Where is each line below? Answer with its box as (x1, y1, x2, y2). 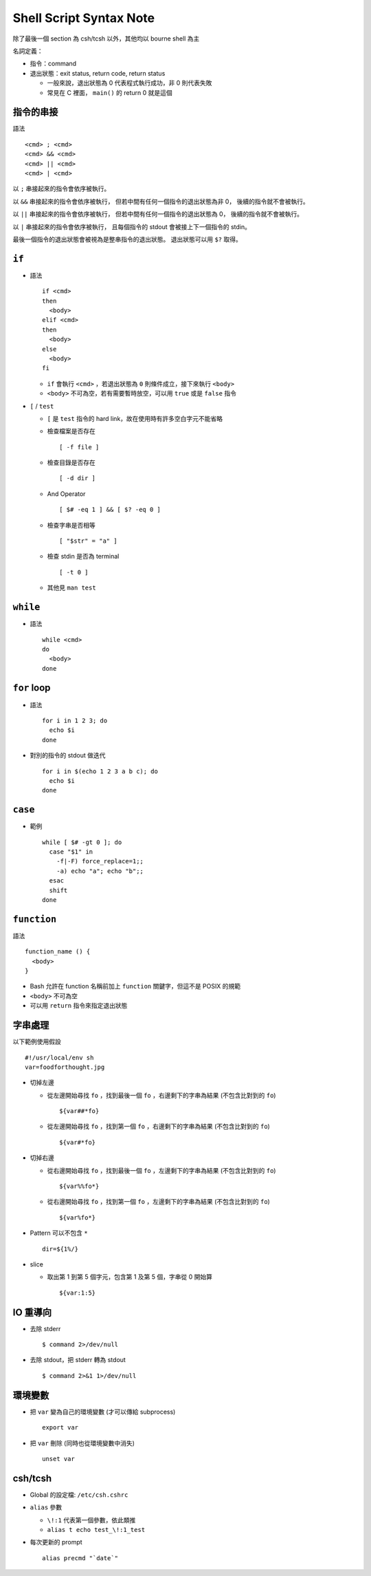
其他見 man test (47, 583, 96, 592)
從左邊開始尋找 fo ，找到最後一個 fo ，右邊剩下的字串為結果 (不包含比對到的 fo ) (47, 1091, 276, 1099)
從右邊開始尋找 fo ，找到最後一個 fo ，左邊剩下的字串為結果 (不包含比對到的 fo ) (47, 1166, 276, 1174)
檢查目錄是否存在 (47, 458, 95, 467)
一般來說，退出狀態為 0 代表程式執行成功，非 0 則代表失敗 (47, 79, 212, 87)
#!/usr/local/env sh (25, 1053, 94, 1061)
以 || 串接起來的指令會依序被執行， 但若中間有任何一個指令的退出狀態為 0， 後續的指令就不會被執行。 (12, 210, 304, 218)
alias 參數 (30, 1503, 63, 1511)
